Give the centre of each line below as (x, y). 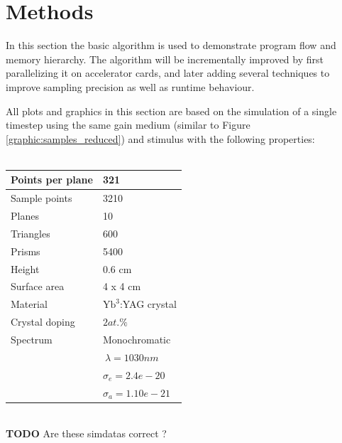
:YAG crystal (148, 304)
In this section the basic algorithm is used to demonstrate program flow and (171, 45)
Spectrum (32, 339)
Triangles (31, 233)
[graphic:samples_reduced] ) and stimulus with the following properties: (160, 138)
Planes (25, 216)
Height (25, 268)
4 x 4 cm (122, 286)
